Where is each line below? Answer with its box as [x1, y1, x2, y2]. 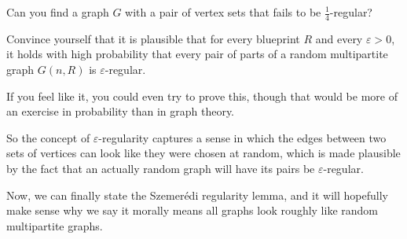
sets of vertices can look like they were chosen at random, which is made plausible [6, 145, 401, 161]
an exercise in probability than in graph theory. [6, 103, 235, 119]
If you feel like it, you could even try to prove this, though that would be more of [6, 87, 398, 104]
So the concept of [6, 129, 90, 145]
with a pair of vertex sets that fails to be [125, 4, 321, 20]
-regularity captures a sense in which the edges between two [98, 129, 387, 145]
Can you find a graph [6, 4, 109, 20]
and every [315, 30, 363, 46]
